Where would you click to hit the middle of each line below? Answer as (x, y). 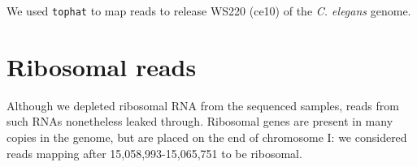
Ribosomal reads (102, 66)
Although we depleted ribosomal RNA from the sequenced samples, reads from (203, 105)
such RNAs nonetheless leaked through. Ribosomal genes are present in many (200, 121)
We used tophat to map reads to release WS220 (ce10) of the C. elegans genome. (209, 11)
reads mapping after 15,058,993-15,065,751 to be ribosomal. (154, 153)
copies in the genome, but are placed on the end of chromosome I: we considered (207, 137)
